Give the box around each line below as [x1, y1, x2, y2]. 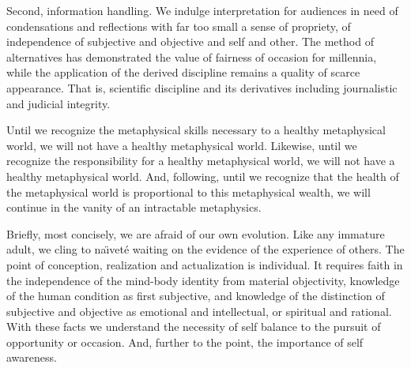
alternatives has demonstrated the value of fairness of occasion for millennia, [6, 48, 377, 65]
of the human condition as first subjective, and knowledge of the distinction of [6, 287, 385, 304]
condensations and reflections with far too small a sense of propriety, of [6, 17, 351, 34]
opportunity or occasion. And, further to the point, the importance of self [6, 333, 364, 350]
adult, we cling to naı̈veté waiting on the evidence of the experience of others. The [6, 241, 405, 257]
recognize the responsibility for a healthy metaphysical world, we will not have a [6, 152, 395, 169]
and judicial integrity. [6, 95, 111, 111]
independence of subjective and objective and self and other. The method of [6, 33, 374, 50]
